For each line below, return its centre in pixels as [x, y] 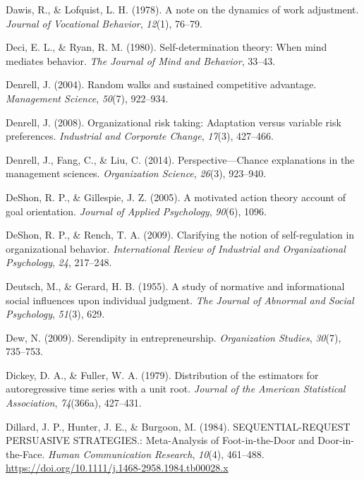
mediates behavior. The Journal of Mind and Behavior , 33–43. [141, 60]
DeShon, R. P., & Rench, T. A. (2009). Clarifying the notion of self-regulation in [180, 235]
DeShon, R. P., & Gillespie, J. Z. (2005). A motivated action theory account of [176, 197]
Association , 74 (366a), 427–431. [74, 403]
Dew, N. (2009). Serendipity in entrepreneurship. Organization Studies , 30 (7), [174, 337]
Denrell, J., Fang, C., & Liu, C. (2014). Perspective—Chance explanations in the [180, 159]
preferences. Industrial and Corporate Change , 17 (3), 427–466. [140, 136]
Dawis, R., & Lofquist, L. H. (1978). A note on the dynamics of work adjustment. [182, 9]
